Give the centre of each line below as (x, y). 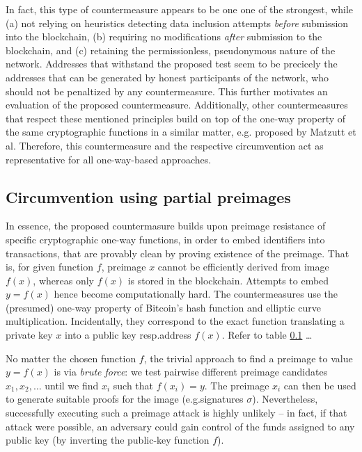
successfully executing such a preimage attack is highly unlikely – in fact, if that (176, 413)
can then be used (320, 385)
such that (133, 385)
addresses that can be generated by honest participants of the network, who (167, 77)
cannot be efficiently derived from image (243, 267)
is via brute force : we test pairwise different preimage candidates (191, 372)
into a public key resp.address (128, 335)
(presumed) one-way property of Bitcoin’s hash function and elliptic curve (163, 307)
